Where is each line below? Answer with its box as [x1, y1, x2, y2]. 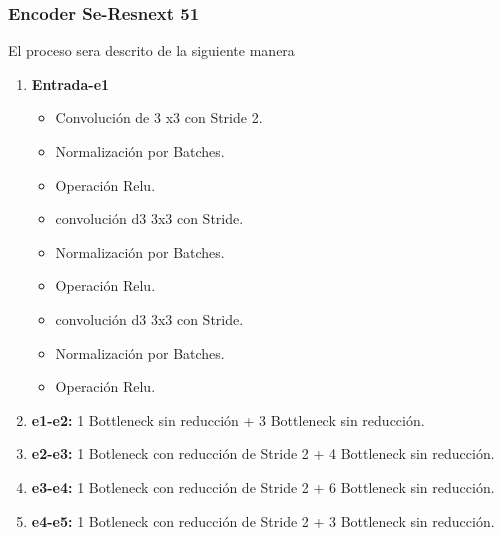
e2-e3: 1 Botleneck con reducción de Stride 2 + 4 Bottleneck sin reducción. [31, 443, 495, 464]
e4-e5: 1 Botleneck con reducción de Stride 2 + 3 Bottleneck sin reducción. [31, 510, 495, 531]
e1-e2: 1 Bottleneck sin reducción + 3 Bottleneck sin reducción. [31, 409, 425, 430]
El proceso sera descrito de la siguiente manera [8, 40, 295, 61]
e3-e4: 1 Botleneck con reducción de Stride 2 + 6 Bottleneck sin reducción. [31, 476, 495, 497]
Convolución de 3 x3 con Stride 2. [55, 107, 263, 128]
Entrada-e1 [31, 73, 110, 94]
